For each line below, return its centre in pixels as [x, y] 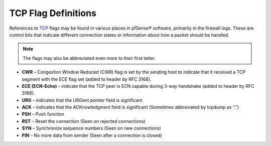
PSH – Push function [43, 114]
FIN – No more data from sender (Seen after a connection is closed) [92, 135]
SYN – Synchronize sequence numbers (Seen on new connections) [92, 128]
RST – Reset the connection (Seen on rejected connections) [84, 121]
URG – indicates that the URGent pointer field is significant [82, 100]
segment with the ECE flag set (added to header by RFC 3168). [87, 79]
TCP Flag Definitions [53, 13]
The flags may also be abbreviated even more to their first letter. [89, 58]
